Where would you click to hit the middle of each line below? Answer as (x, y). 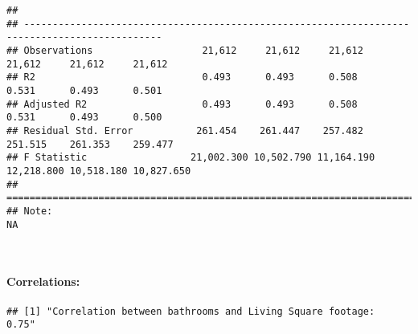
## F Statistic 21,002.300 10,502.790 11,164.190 (191, 158)
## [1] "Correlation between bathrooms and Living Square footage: (191, 311)
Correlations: (43, 281)
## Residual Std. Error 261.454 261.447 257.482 (185, 130)
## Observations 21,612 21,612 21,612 (185, 50)
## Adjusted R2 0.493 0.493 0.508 (182, 104)
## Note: (30, 211)
